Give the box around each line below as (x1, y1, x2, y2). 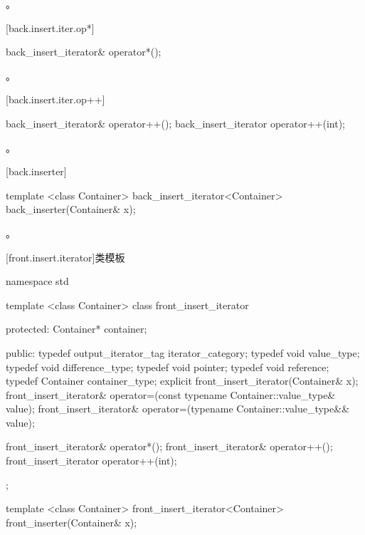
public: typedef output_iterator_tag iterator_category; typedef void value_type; (6, 345, 360, 360)
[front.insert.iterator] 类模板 (6, 249, 125, 264)
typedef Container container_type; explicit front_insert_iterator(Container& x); (6, 373, 359, 388)
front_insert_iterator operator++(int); (6, 453, 177, 468)
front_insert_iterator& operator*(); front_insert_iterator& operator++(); (6, 439, 333, 454)
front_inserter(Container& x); (6, 514, 137, 529)
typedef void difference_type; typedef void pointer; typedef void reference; (6, 359, 329, 374)
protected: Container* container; (6, 321, 147, 336)
